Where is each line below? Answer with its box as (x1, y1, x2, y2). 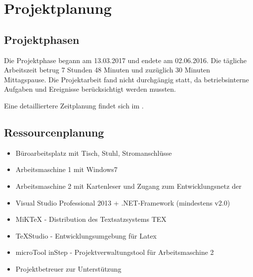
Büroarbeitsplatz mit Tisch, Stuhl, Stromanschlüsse (15, 147, 172, 158)
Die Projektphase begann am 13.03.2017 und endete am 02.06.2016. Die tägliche (4, 55, 247, 65)
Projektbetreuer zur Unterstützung (15, 263, 122, 274)
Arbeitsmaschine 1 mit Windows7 (15, 164, 118, 174)
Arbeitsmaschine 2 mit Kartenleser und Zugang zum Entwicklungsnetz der (15, 180, 242, 191)
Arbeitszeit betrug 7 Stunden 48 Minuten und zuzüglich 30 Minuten (4, 65, 211, 75)
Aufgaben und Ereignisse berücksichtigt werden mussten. (4, 84, 176, 94)
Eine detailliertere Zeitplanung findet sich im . (4, 100, 144, 110)
